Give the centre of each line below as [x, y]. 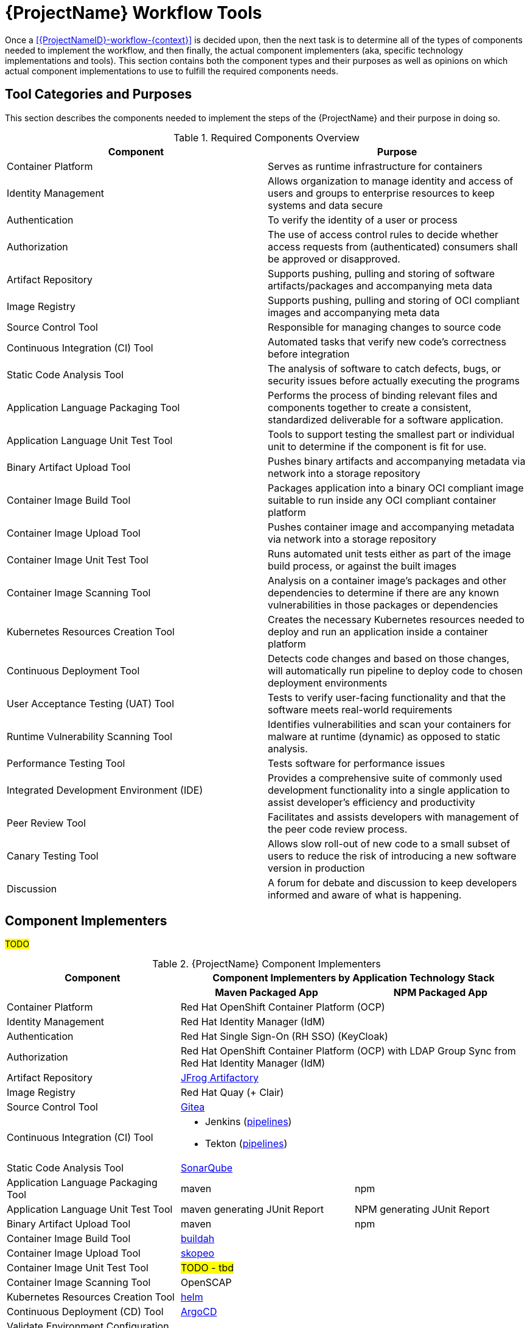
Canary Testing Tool [53, 856]
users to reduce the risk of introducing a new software [392, 856]
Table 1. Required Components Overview [267, 137]
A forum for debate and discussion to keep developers [392, 882]
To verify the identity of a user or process [363, 220]
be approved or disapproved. [334, 259]
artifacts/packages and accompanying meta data [380, 285]
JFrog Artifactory [219, 1078]
